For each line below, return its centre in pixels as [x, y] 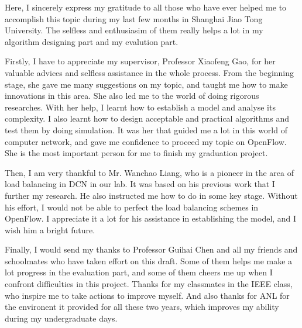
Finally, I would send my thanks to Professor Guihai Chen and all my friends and [151, 249]
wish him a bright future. [50, 229]
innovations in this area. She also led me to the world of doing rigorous [132, 96]
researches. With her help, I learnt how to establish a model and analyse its [140, 107]
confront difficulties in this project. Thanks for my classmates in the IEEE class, [149, 284]
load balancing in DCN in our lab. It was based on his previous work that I [140, 184]
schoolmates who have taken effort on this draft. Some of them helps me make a [149, 260]
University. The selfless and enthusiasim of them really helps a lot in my [134, 30]
